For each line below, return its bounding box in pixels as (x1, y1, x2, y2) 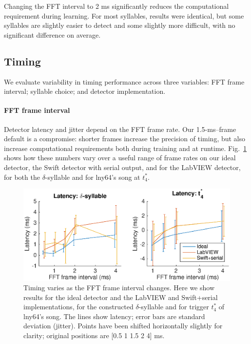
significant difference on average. (4, 29, 101, 40)
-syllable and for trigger (138, 301, 209, 312)
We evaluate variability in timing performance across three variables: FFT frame (4, 76, 245, 86)
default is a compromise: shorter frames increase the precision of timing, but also (4, 133, 246, 144)
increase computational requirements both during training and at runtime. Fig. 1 (4, 143, 247, 153)
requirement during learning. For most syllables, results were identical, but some (4, 10, 244, 21)
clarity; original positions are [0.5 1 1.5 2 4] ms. (23, 330, 165, 341)
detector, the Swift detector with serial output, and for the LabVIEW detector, (4, 162, 241, 172)
